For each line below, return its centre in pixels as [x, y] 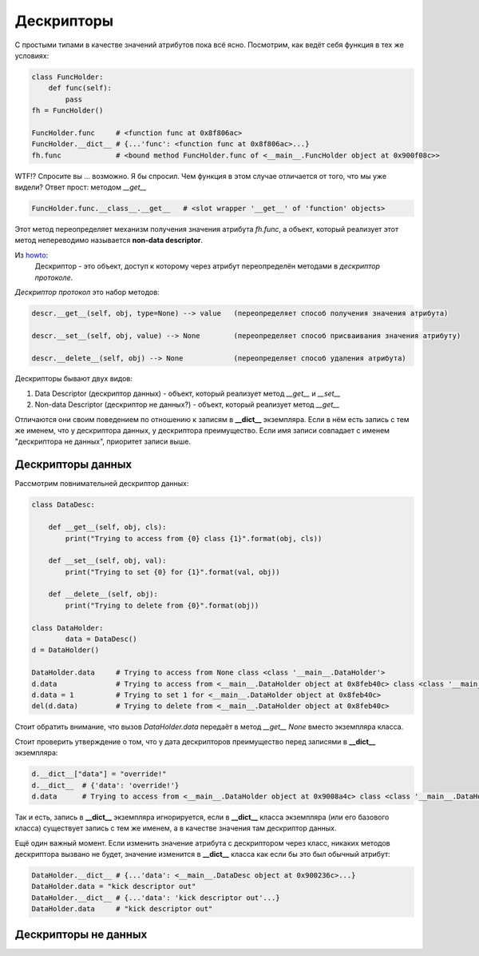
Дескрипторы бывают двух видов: [74, 379]
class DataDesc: [63, 505]
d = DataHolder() [65, 650]
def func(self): [80, 88]
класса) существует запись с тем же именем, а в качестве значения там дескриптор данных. [176, 828]
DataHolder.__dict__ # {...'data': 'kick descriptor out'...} [156, 898]
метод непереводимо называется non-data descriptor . [109, 241]
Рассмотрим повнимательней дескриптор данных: [102, 484]
